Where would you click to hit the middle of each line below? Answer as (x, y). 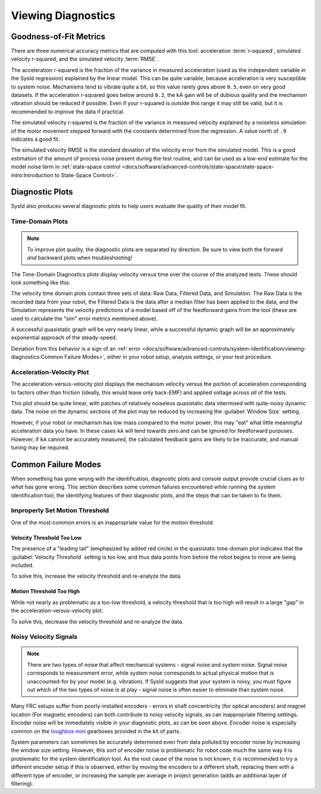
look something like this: (41, 282)
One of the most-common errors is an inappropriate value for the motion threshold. (113, 522)
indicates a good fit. (35, 139)
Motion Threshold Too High (45, 591)
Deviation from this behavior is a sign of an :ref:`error (76, 348)
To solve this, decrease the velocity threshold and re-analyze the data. (97, 622)
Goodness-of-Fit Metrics (58, 37)
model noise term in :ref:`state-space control (66, 167)
